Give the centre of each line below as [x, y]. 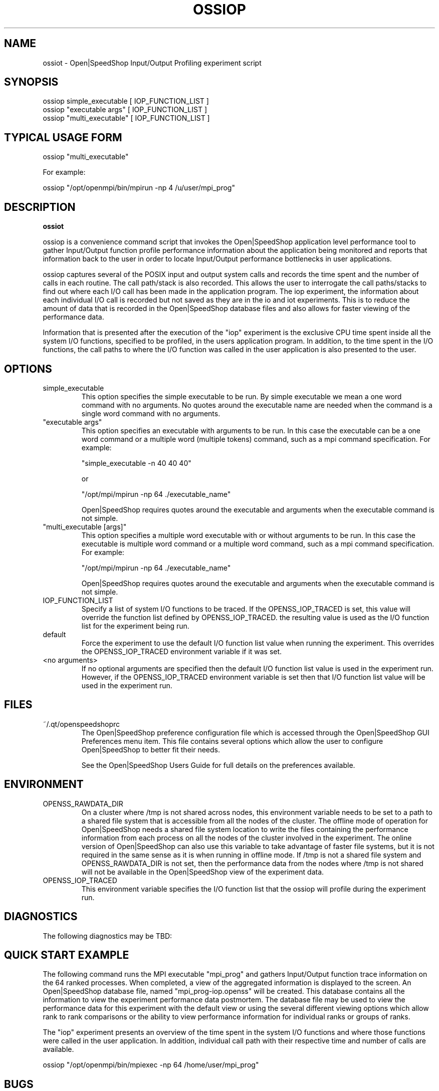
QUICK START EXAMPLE [67, 955]
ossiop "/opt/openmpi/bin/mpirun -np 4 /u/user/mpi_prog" [139, 188]
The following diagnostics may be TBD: [107, 936]
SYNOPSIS [31, 82]
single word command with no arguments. [151, 413]
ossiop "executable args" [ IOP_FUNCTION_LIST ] [125, 110]
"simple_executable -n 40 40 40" [136, 463]
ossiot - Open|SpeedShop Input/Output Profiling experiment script [152, 63]
